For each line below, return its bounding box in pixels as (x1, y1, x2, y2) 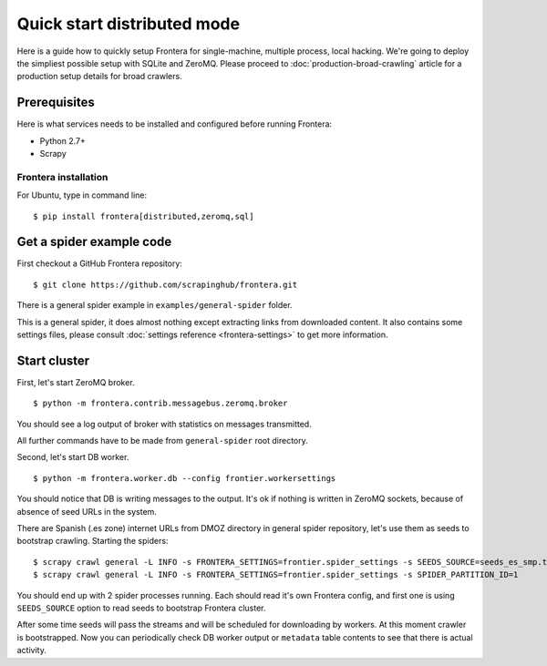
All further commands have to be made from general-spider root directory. (16, 435, 309, 446)
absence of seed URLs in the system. (16, 506, 157, 517)
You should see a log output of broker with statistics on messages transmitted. (16, 418, 312, 429)
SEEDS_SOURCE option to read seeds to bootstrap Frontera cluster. (16, 602, 266, 613)
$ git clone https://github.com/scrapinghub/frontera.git (33, 279, 298, 290)
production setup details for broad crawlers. (16, 71, 182, 82)
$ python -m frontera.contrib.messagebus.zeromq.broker (33, 398, 288, 409)
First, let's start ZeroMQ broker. (16, 376, 136, 387)
